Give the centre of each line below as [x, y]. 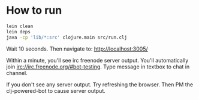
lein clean [20, 26]
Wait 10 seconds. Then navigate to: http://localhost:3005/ [77, 49]
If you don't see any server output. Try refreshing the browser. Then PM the [100, 85]
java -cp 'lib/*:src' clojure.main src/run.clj [67, 37]
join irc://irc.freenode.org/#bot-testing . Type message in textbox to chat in [98, 67]
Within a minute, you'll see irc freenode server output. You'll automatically [97, 60]
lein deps [19, 32]
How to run [34, 10]
